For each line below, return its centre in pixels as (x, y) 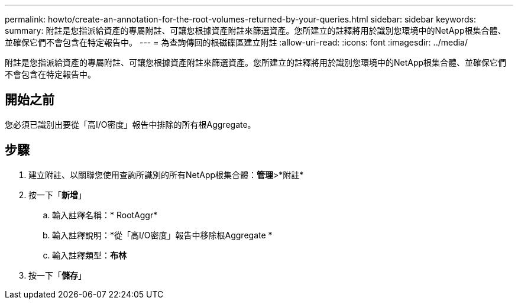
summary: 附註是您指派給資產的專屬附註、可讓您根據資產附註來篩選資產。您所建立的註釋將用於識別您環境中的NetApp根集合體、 (255, 30)
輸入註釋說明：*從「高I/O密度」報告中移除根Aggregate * (162, 235)
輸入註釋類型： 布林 (89, 255)
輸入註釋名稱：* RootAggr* (105, 215)
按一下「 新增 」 (57, 195)
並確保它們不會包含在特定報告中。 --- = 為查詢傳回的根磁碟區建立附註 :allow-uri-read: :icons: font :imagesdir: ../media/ (237, 42)
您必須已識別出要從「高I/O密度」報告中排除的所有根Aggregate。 (130, 124)
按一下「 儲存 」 (57, 275)
